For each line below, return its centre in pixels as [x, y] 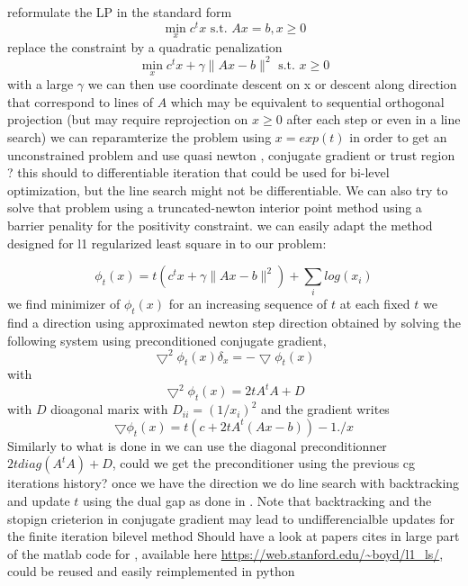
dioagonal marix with [109, 409]
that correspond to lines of [81, 101]
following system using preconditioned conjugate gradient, [167, 340]
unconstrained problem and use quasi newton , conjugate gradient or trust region [231, 154]
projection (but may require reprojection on [128, 119]
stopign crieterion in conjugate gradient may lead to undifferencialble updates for [231, 518]
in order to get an [398, 136]
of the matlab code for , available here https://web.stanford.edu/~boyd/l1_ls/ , [225, 553]
